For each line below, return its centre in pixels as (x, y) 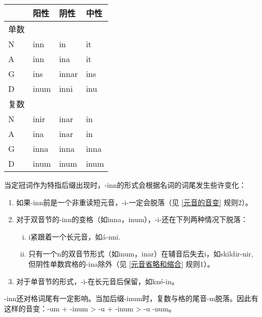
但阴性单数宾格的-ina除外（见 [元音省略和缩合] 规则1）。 (122, 263)
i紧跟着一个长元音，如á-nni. (74, 236)
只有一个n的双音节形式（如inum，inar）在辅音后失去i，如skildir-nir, (141, 254)
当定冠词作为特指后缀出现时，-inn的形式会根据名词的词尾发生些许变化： (125, 185)
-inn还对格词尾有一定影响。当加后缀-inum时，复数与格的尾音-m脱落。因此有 (131, 298)
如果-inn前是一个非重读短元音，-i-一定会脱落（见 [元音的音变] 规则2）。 (134, 202)
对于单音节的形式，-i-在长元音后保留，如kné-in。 (97, 281)
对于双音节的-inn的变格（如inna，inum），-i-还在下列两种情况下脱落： (132, 219)
